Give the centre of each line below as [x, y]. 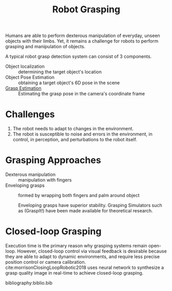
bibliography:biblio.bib [29, 283]
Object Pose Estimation [30, 77]
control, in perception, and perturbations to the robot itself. [75, 140]
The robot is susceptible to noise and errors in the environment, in [82, 134]
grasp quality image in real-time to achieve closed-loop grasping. [74, 273]
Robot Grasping [86, 9]
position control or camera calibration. [46, 262]
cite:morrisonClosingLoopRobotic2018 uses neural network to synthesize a [85, 267]
